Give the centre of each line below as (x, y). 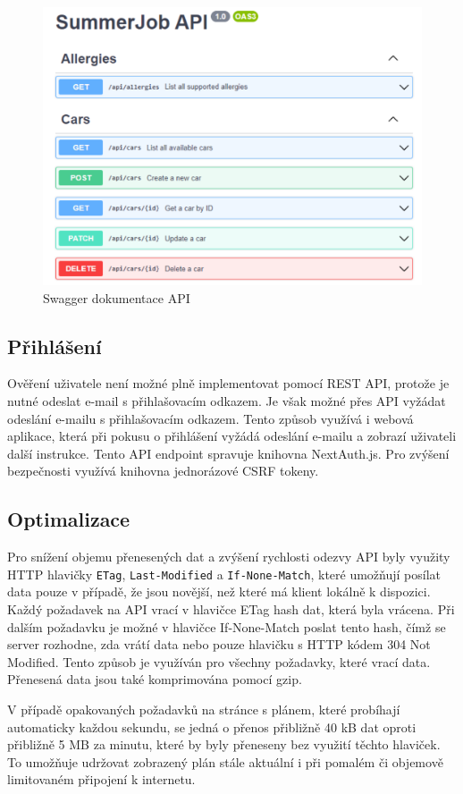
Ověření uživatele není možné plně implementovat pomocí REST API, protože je (228, 383)
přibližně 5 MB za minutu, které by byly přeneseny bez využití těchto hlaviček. (224, 744)
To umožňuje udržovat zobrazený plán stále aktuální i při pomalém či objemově (225, 761)
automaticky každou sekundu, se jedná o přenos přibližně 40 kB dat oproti (212, 726)
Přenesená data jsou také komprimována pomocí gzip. (155, 679)
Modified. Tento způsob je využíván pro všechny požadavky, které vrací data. (219, 661)
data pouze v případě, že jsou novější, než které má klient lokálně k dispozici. (219, 591)
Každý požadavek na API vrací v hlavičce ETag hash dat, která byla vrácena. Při (231, 608)
